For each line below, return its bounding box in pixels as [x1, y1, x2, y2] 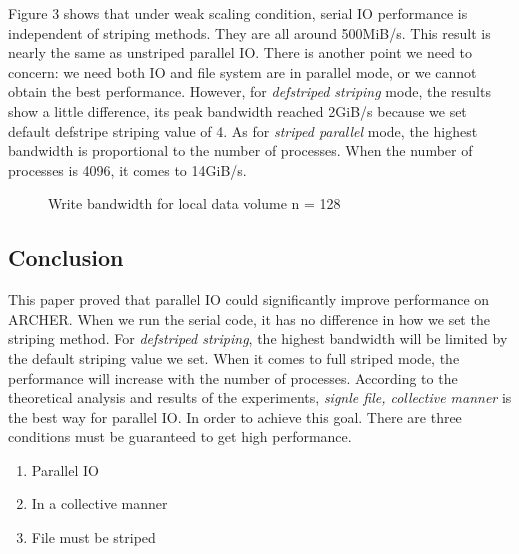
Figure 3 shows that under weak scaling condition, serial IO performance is [8, 3, 468, 23]
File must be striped [31, 527, 156, 548]
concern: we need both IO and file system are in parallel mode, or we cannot [8, 61, 477, 82]
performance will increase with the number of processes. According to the [8, 367, 458, 388]
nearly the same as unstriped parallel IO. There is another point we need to [8, 42, 473, 63]
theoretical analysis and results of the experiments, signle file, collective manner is [8, 387, 512, 408]
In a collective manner [31, 493, 168, 514]
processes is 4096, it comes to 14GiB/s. [8, 159, 247, 180]
